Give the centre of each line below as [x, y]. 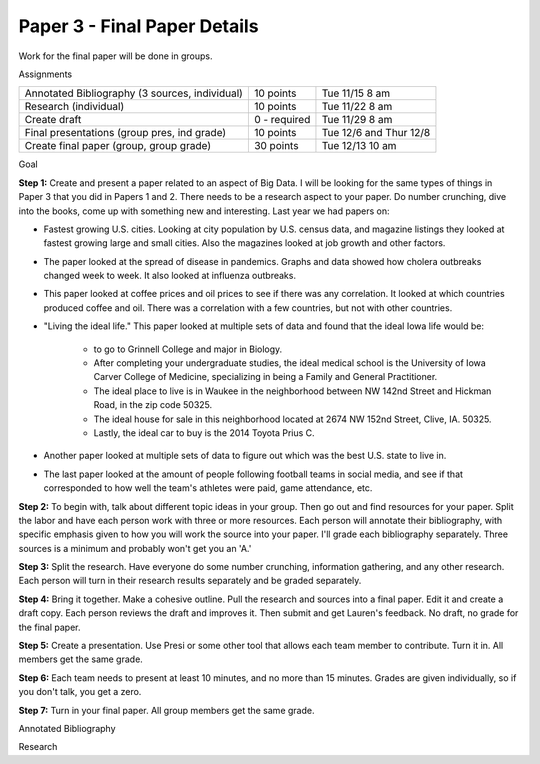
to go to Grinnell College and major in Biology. [188, 349]
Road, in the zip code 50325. [153, 405]
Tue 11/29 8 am [357, 120]
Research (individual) [74, 107]
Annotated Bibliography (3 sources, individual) [134, 93]
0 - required [282, 120]
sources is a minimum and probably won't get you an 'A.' [135, 548]
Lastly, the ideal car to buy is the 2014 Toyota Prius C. [204, 432]
